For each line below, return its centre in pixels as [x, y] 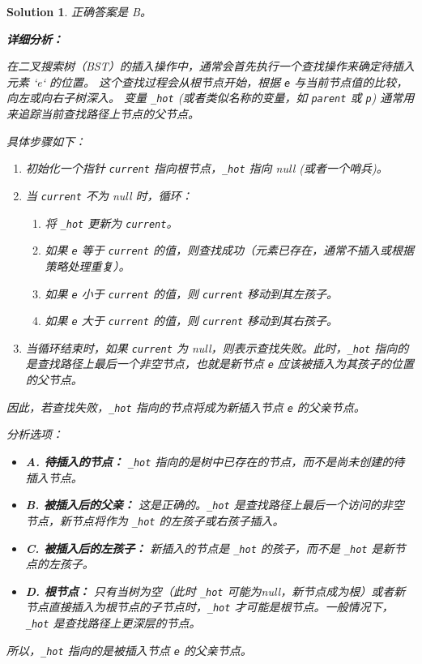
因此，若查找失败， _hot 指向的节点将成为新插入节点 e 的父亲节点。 [186, 407]
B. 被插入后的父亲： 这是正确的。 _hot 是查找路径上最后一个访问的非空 [215, 505]
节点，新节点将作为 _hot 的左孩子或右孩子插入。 [155, 520]
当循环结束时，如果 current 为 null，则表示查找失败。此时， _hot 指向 [211, 347]
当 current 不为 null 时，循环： [109, 195]
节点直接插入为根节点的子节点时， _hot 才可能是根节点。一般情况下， [209, 607]
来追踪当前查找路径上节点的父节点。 [103, 114]
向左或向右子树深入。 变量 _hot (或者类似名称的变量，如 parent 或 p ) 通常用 [211, 98]
